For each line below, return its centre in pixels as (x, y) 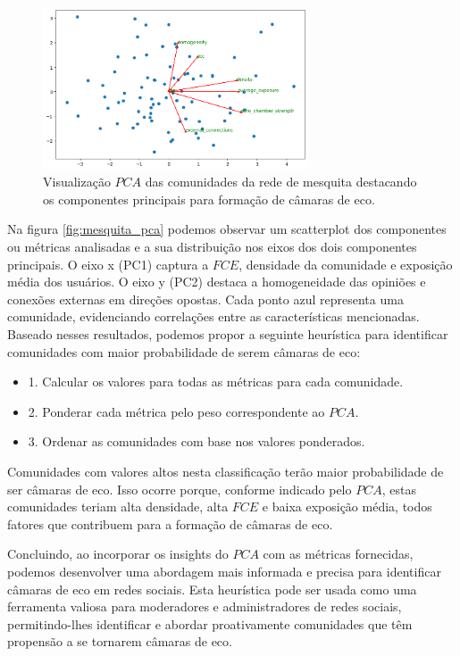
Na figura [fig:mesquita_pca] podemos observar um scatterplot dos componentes (227, 229)
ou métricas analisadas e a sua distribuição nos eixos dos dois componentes (212, 247)
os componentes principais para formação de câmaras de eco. (209, 199)
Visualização (77, 182)
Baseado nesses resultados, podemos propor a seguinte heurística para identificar (228, 334)
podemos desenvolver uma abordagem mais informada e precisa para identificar (224, 571)
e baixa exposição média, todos (347, 507)
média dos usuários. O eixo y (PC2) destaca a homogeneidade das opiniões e (217, 282)
